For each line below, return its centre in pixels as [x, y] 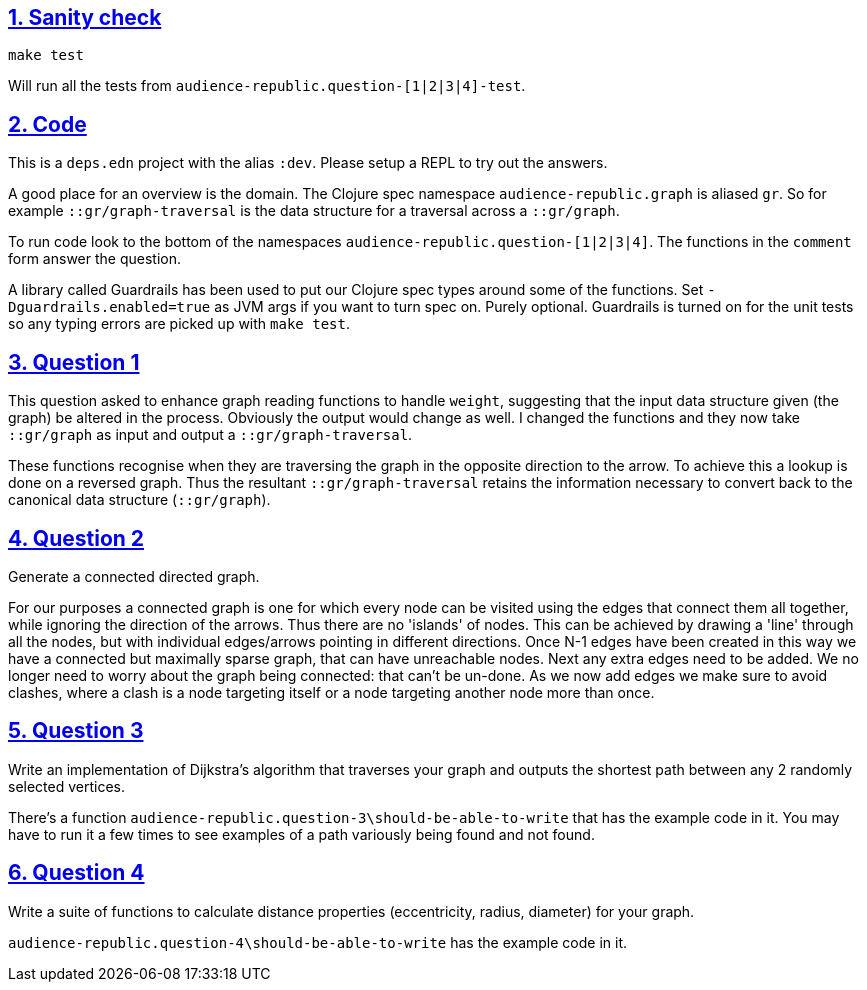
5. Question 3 [76, 731]
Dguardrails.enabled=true [109, 307]
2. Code [47, 124]
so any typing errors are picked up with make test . [179, 324]
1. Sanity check [85, 17]
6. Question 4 [76, 873]
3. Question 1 [74, 362]
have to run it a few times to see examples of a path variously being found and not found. [301, 834]
